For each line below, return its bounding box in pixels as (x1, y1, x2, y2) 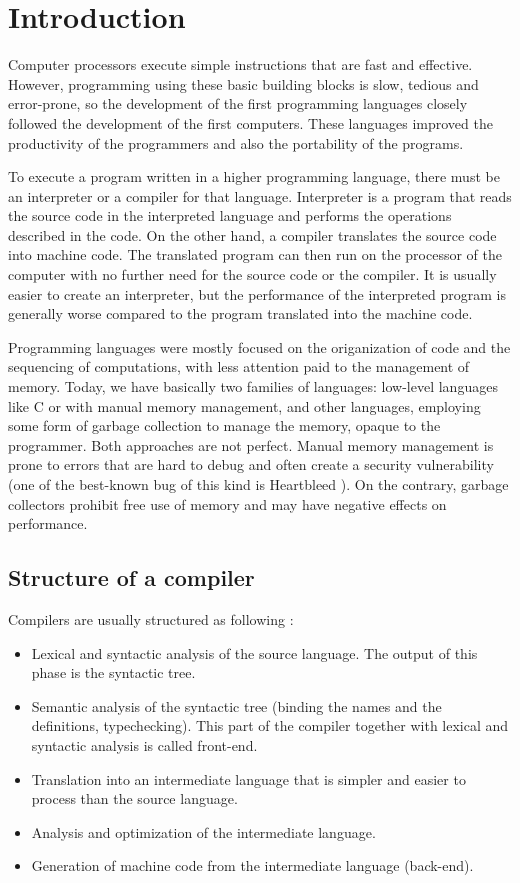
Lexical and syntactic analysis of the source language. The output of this (31, 642, 478, 663)
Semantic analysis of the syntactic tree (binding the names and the (31, 695, 442, 716)
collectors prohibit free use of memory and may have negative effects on (8, 493, 447, 514)
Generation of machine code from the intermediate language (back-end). (31, 855, 474, 876)
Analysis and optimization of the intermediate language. (31, 821, 376, 842)
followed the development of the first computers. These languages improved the (8, 112, 493, 133)
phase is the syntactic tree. (31, 662, 196, 683)
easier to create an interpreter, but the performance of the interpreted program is (8, 283, 506, 304)
